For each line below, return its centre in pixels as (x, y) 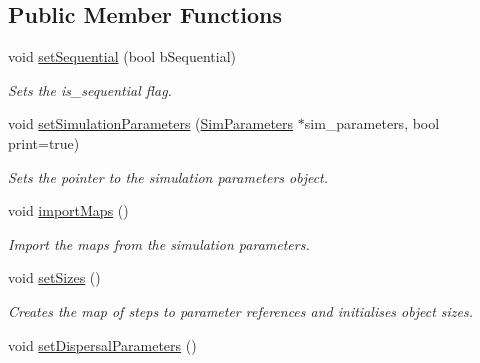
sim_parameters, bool (372, 123)
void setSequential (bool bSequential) (122, 56)
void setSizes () (54, 277)
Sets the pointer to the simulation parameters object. (168, 176)
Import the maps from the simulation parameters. (159, 243)
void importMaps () (68, 210)
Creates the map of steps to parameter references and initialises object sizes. (241, 310)
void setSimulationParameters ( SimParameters (151, 123)
